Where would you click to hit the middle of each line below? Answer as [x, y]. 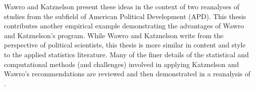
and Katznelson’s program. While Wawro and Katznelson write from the [114, 35]
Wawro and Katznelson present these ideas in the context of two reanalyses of [122, 6]
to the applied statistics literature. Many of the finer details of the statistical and [127, 54]
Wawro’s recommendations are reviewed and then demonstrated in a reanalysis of [127, 74]
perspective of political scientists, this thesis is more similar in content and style [125, 45]
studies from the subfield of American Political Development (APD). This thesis [125, 16]
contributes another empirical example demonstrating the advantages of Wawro [124, 26]
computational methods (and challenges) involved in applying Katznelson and [122, 64]
